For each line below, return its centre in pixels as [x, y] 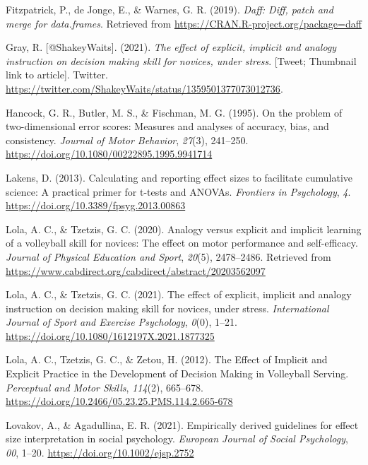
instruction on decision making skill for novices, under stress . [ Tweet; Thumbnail [181, 60]
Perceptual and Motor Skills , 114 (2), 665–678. [105, 387]
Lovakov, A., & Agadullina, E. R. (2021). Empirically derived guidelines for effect [182, 424]
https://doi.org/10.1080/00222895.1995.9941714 [109, 154]
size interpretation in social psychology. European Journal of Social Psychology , [177, 438]
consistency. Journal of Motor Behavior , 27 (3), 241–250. [127, 140]
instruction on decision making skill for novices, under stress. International [167, 308]
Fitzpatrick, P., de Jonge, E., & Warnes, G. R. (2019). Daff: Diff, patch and [170, 9]
